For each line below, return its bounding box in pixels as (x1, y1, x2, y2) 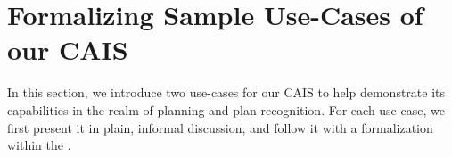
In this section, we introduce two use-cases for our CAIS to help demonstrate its (7, 83, 446, 102)
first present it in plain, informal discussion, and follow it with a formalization (7, 118, 433, 136)
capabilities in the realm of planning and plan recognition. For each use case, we (7, 100, 445, 119)
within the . (7, 136, 71, 154)
